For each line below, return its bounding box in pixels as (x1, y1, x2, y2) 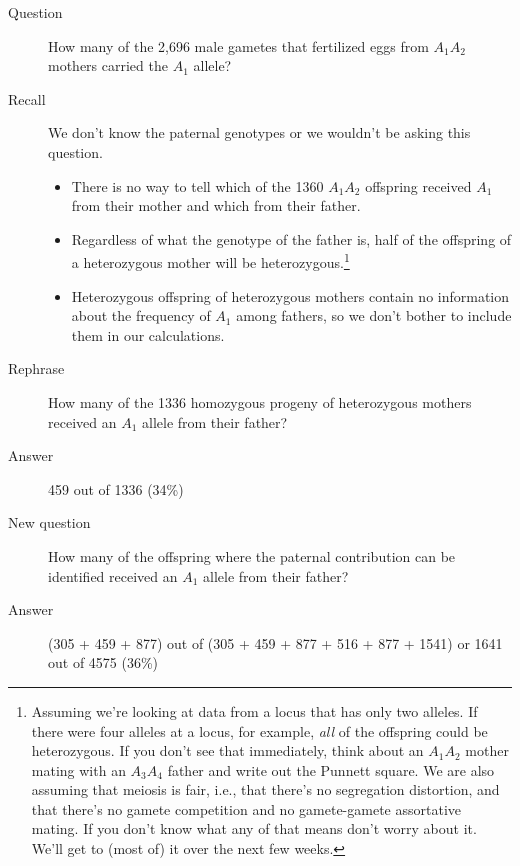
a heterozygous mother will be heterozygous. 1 (71, 249, 350, 272)
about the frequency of (71, 305, 211, 326)
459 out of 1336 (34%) (48, 478, 184, 499)
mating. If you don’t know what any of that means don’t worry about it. (31, 818, 477, 839)
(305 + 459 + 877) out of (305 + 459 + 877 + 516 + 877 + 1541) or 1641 (48, 632, 503, 653)
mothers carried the (48, 55, 168, 76)
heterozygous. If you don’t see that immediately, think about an (31, 740, 424, 761)
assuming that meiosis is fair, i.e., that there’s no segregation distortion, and (31, 779, 500, 800)
